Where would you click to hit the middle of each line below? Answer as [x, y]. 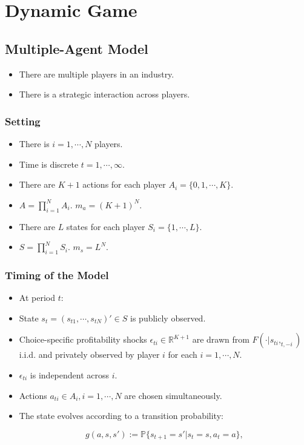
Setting [23, 121]
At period [37, 298]
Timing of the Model [57, 275]
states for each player [106, 226]
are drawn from [221, 339]
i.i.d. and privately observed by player [89, 354]
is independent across [70, 374]
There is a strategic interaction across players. [104, 94]
